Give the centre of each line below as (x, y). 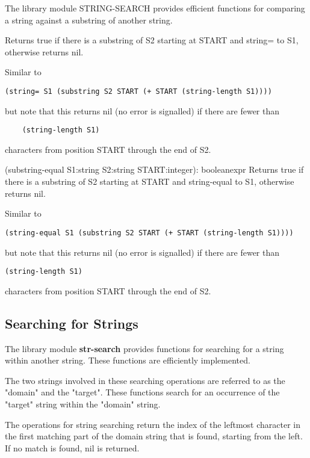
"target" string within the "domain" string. (83, 404)
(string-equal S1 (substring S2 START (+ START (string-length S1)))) (149, 233)
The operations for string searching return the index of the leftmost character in (153, 424)
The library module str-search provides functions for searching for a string (144, 348)
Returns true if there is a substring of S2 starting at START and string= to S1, (152, 40)
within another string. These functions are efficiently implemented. (128, 360)
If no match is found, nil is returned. (72, 447)
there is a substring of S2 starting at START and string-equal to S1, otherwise (150, 181)
